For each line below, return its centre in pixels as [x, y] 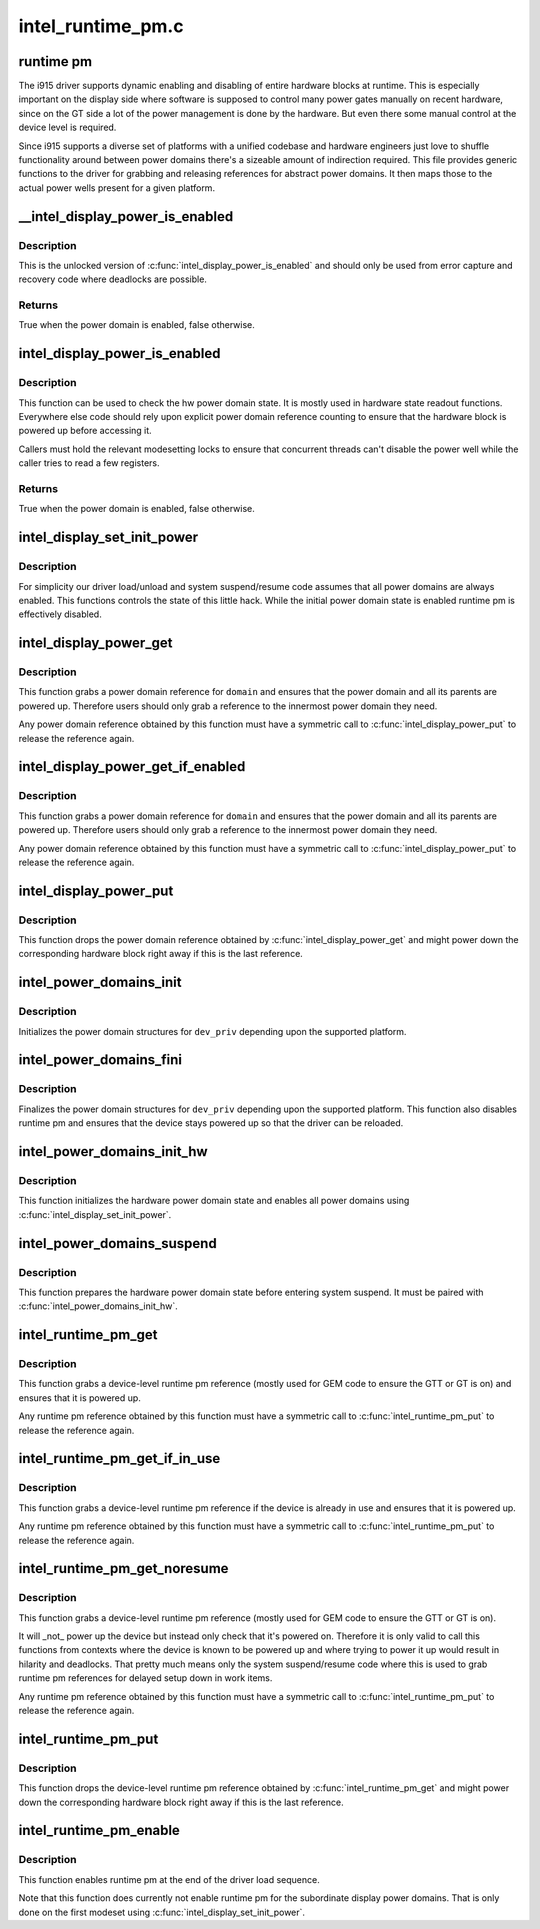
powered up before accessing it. [85, 431]
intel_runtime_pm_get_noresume [123, 1568]
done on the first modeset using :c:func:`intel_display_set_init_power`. [161, 1912]
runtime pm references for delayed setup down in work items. [145, 1678]
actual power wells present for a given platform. [116, 187]
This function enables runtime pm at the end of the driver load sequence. [169, 1879]
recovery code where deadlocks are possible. [112, 279]
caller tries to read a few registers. [89, 463]
